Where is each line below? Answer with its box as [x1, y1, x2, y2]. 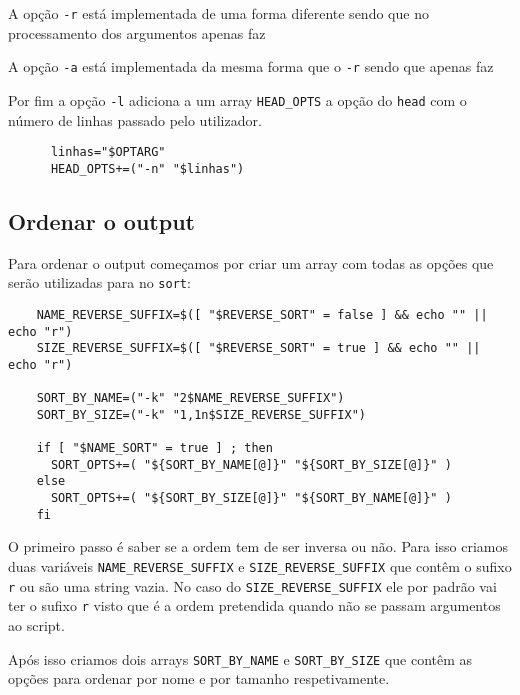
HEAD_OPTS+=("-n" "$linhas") [50, 161, 245, 176]
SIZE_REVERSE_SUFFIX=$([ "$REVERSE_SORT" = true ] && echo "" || [36, 341, 481, 356]
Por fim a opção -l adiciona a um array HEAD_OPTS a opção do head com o [8, 89, 467, 110]
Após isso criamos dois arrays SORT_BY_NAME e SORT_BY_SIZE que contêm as [8, 648, 473, 669]
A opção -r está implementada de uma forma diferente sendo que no [8, 3, 429, 23]
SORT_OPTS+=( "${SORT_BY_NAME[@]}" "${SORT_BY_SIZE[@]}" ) [50, 457, 452, 472]
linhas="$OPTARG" [50, 145, 166, 160]
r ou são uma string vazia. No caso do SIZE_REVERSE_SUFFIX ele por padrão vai [8, 575, 497, 596]
